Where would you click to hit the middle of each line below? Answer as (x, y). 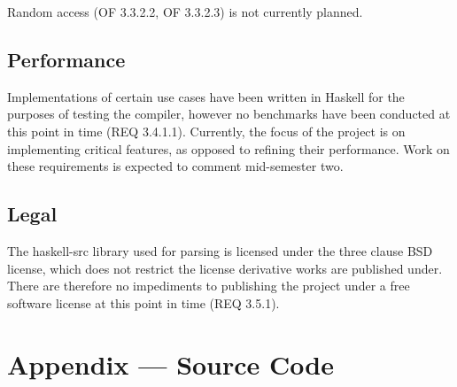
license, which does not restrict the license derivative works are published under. (225, 268)
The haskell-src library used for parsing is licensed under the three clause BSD (220, 250)
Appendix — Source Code (170, 364)
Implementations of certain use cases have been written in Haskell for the (206, 96)
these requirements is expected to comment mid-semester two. (175, 166)
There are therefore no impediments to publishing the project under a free (209, 286)
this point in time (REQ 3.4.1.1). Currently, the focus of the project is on (206, 131)
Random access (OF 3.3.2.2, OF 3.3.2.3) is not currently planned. (185, 12)
